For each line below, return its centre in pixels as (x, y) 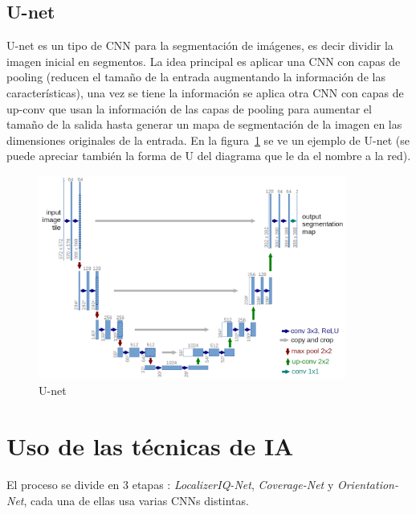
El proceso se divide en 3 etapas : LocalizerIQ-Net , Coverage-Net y (170, 485)
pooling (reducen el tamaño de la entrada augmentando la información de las (196, 77)
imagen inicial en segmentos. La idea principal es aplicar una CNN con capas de (204, 61)
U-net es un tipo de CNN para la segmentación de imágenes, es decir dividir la (200, 45)
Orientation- (367, 485)
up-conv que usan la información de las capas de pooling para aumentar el (189, 108)
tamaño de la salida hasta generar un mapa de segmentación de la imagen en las (204, 124)
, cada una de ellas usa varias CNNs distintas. (136, 500)
